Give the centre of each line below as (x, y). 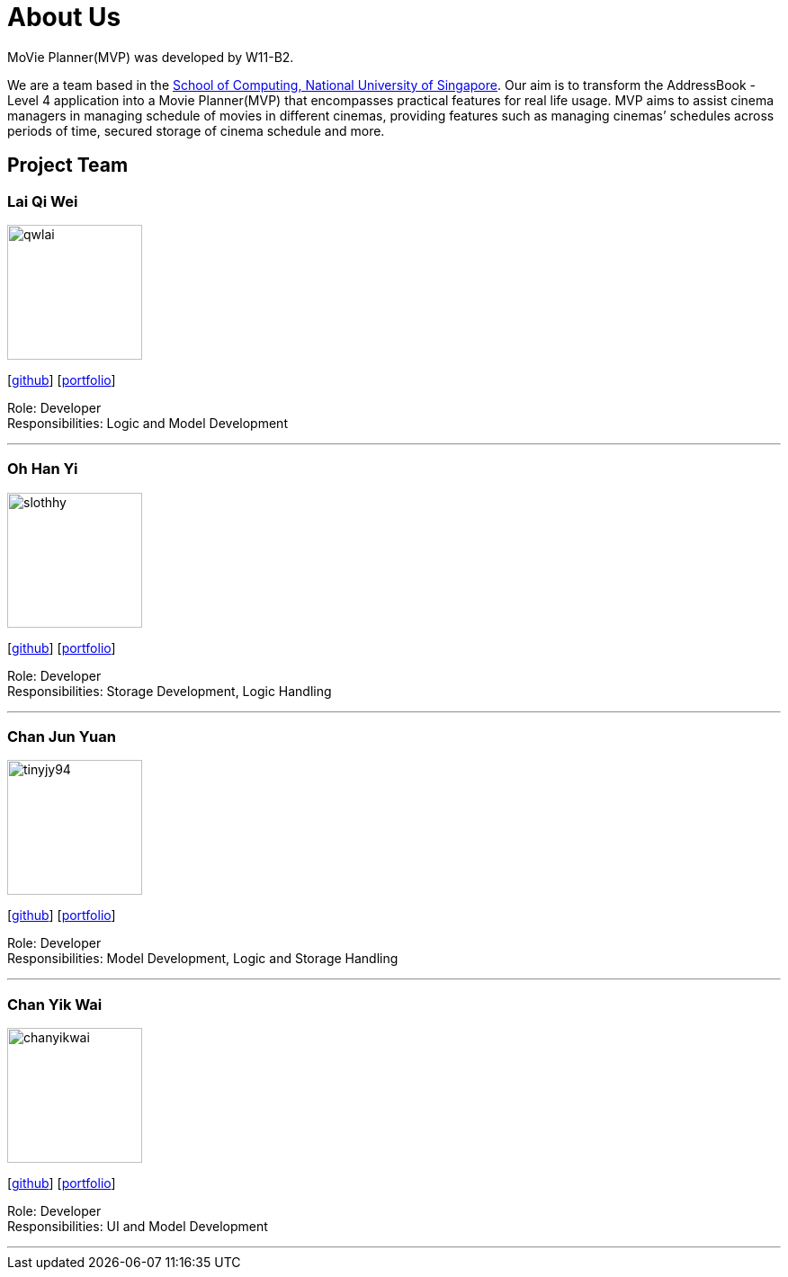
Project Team (68, 165)
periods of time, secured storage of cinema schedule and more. (196, 130)
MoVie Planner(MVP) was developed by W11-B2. (151, 57)
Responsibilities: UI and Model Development (138, 1227)
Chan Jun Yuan (62, 737)
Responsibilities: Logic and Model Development (148, 423)
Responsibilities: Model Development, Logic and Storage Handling (203, 959)
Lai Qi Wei (43, 201)
